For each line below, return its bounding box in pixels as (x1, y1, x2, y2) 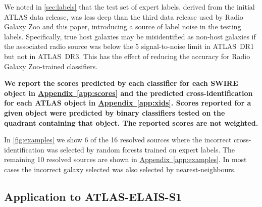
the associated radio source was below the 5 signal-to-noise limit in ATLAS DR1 (4, 41, 254, 51)
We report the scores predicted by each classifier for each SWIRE (4, 78, 238, 88)
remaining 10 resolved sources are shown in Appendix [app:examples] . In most (4, 154, 247, 165)
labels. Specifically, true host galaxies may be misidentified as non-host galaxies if (4, 31, 256, 41)
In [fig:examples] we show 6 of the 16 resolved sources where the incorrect (4, 134, 232, 145)
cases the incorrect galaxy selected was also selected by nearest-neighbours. (4, 164, 236, 174)
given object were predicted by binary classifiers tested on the (4, 107, 225, 118)
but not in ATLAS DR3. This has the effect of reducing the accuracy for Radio (4, 50, 250, 61)
